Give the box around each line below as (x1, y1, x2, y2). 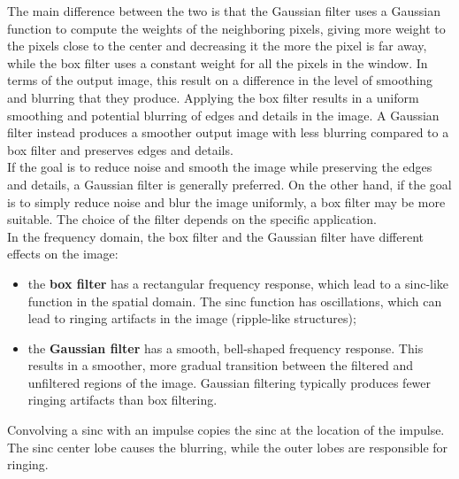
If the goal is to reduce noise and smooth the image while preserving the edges (7, 158, 432, 176)
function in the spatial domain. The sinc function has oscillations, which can (27, 291, 442, 310)
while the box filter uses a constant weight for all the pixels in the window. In (7, 53, 428, 72)
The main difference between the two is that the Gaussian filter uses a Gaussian (7, 2, 440, 19)
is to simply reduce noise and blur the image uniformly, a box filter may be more (7, 192, 446, 211)
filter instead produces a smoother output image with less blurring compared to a (7, 123, 449, 142)
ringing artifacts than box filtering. (27, 390, 218, 409)
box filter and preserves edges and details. (7, 140, 233, 158)
